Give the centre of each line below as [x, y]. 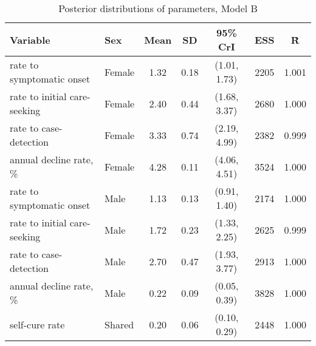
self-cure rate [37, 324]
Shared [119, 324]
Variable [30, 39]
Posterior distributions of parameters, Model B [158, 8]
